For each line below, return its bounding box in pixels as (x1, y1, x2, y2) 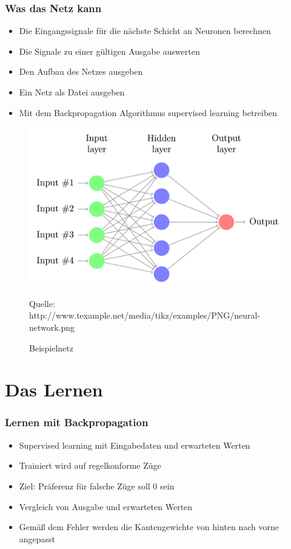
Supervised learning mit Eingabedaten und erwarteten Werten (19, 438, 250, 451)
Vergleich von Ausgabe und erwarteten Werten (19, 500, 193, 513)
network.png (29, 321, 75, 333)
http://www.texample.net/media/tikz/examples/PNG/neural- (29, 309, 261, 322)
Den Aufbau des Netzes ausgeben (19, 65, 143, 78)
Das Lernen (5, 377, 103, 402)
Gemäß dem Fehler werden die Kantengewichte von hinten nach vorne (19, 520, 279, 533)
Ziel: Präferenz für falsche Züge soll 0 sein (19, 479, 175, 492)
